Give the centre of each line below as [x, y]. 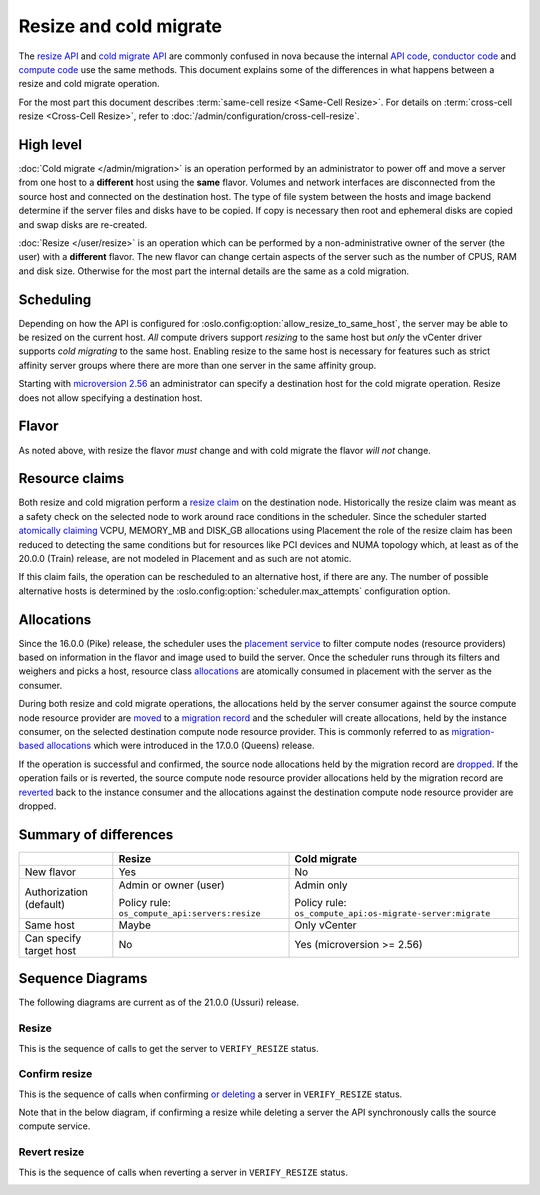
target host [50, 950]
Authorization [56, 892]
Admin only [321, 885]
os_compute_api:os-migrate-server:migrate [392, 913]
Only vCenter [325, 925]
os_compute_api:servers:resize [189, 913]
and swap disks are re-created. [83, 224]
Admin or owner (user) [171, 885]
